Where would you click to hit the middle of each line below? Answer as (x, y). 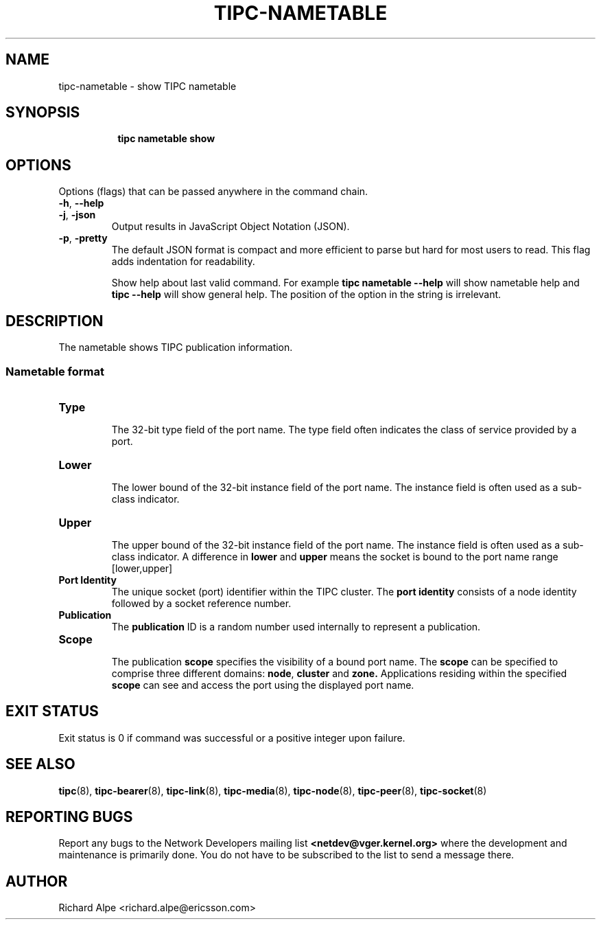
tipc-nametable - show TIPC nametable (148, 86)
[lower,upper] (142, 568)
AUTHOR (37, 881)
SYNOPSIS (43, 113)
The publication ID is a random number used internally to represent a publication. (296, 626)
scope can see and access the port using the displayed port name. (263, 685)
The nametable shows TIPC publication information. (176, 347)
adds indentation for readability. (183, 262)
